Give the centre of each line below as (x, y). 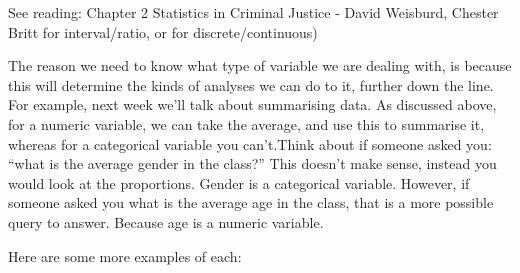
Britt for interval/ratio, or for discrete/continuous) (163, 31)
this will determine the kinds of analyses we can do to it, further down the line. (251, 84)
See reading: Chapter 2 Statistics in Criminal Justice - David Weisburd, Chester (253, 12)
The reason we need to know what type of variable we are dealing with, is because (260, 65)
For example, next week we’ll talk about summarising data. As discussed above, (252, 104)
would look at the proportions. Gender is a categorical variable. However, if (239, 182)
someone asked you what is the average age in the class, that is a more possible (251, 202)
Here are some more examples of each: (125, 255)
